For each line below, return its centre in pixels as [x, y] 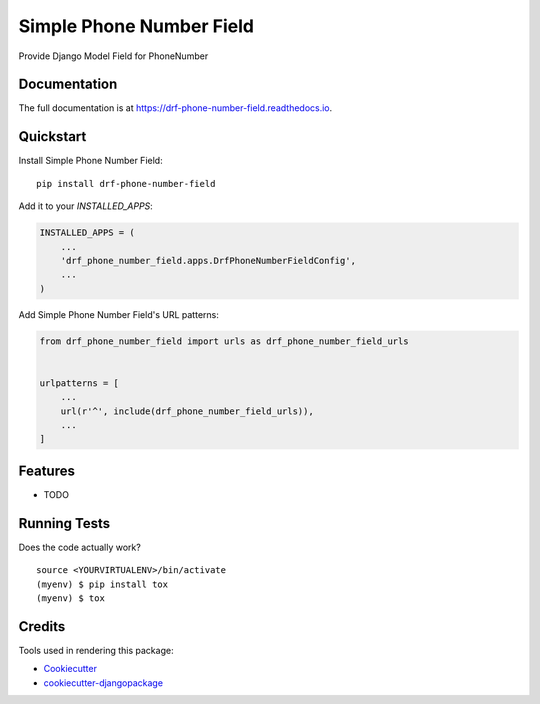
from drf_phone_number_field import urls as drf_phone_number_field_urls [224, 341]
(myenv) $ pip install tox [102, 584]
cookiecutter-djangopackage [103, 682]
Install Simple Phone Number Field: [91, 161]
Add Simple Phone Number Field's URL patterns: [118, 314]
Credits [42, 626]
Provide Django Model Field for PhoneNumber [113, 56]
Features [46, 470]
